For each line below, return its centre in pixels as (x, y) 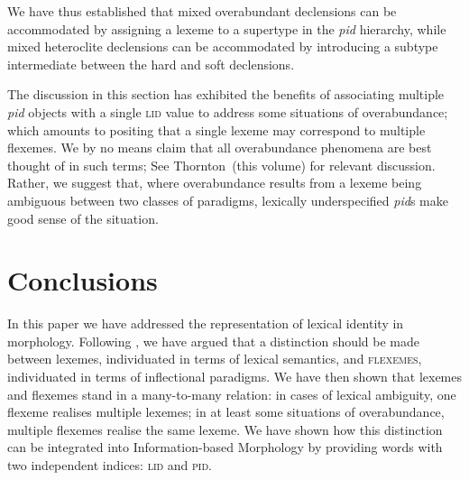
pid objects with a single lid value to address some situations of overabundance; (228, 111)
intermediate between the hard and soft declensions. (151, 64)
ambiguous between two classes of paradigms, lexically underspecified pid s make (228, 200)
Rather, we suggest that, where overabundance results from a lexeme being (215, 183)
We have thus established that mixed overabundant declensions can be (202, 11)
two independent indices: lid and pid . (110, 465)
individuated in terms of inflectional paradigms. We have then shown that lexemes (235, 377)
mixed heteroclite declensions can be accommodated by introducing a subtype (223, 46)
